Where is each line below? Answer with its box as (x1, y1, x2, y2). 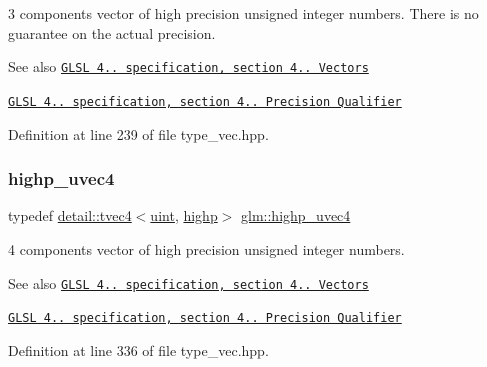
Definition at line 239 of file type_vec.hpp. (8, 123, 269, 144)
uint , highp (150, 205, 218, 226)
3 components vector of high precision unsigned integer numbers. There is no (8, 3, 479, 23)
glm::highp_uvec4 (241, 205, 351, 226)
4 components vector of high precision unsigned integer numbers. (8, 238, 405, 259)
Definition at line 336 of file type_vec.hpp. (8, 339, 269, 360)
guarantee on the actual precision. (8, 22, 216, 43)
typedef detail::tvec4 (8, 205, 132, 226)
